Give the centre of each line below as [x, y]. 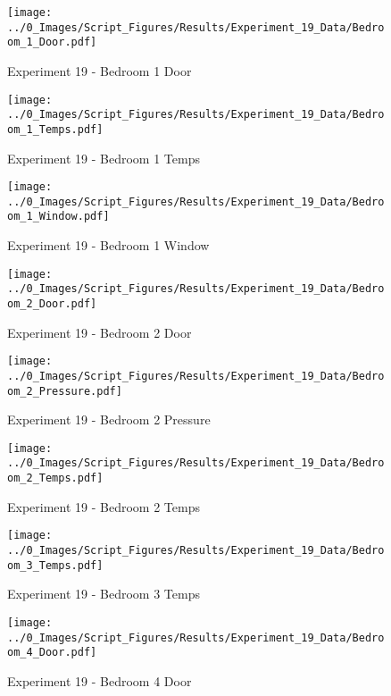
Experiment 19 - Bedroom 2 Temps [104, 506]
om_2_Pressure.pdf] [65, 391]
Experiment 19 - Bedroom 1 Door [100, 70]
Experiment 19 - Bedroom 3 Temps [104, 594]
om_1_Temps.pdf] [55, 129]
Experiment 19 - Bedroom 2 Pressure [109, 419]
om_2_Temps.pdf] [55, 478]
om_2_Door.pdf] [52, 304]
